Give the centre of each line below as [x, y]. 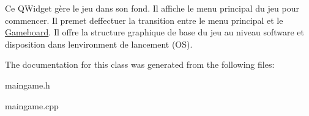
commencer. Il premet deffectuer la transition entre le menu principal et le [144, 20]
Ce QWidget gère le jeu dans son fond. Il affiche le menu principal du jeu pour [152, 8]
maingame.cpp [32, 105]
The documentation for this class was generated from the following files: [140, 64]
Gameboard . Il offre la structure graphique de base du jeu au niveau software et [155, 32]
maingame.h [28, 85]
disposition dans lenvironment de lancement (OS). [99, 44]
